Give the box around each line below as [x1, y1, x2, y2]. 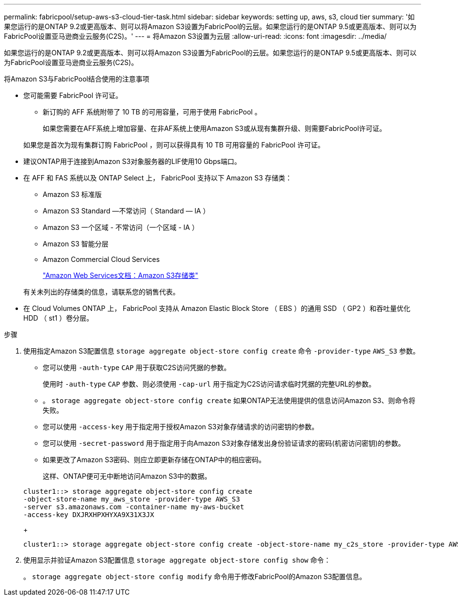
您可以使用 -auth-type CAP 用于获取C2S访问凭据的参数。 [43, 363, 231, 372]
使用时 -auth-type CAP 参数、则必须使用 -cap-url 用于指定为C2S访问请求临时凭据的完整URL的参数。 [43, 380, 376, 388]
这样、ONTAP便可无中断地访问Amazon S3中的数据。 [43, 472, 212, 480]
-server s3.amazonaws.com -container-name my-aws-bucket [23, 503, 245, 511]
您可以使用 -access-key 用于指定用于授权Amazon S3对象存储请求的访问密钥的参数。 [43, 422, 319, 431]
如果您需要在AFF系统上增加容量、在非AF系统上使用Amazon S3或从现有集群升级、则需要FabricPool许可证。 [43, 124, 386, 132]
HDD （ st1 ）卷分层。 [23, 314, 94, 322]
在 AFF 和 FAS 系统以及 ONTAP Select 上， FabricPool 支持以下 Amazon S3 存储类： [23, 174, 292, 182]
